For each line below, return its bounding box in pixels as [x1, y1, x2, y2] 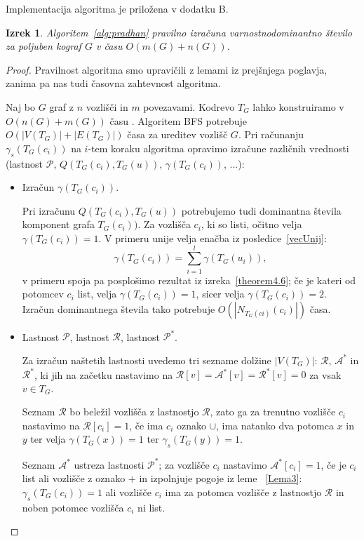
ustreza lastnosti [74, 457, 144, 472]
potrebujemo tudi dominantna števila [181, 203, 342, 218]
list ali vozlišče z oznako [22, 471, 126, 486]
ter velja [30, 432, 66, 446]
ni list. [137, 500, 166, 514]
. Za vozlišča [137, 217, 191, 232]
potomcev [22, 286, 64, 301]
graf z [49, 99, 74, 114]
